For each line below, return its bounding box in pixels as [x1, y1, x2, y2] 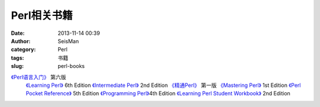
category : [11, 46, 36, 53]
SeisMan [57, 37, 79, 44]
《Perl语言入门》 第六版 [11, 73, 66, 80]
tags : [11, 54, 24, 61]
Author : [11, 37, 31, 44]
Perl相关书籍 [11, 9, 73, 22]
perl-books [57, 63, 85, 70]
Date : [11, 30, 25, 37]
